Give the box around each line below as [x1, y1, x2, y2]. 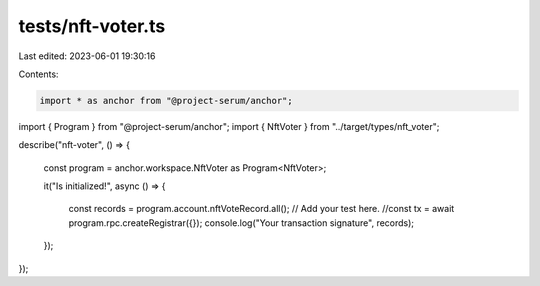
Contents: [18, 68, 59, 80]
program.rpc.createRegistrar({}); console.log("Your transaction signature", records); [68, 216, 415, 229]
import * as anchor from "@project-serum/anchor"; [39, 95, 294, 106]
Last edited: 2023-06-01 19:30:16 [18, 50, 156, 62]
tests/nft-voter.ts [18, 15, 166, 37]
